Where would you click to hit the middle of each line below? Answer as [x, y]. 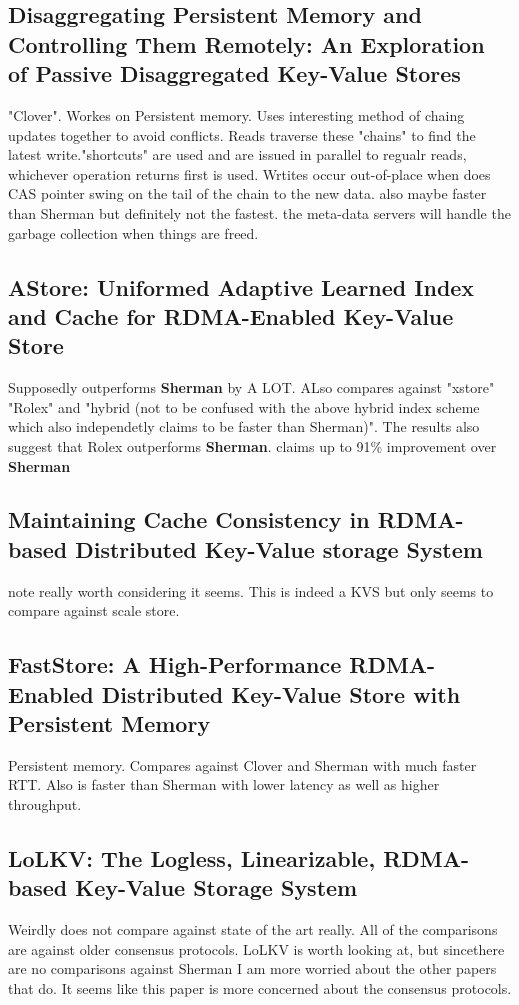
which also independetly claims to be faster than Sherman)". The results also [244, 426]
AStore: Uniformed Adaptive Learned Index [241, 286]
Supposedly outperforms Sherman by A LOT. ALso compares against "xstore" [251, 387]
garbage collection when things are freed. [133, 232]
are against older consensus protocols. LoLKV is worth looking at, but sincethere [256, 948]
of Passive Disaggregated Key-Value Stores [234, 73]
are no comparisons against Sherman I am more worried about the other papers [252, 968]
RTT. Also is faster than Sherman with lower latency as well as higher [224, 784]
